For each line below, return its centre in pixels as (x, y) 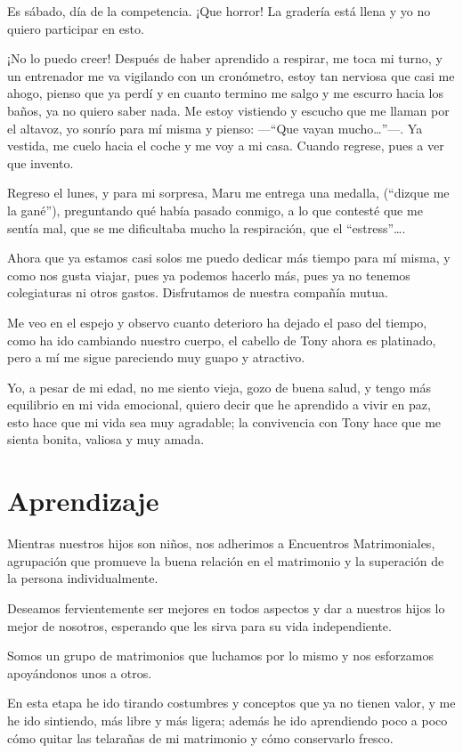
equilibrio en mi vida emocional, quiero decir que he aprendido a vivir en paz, (219, 405)
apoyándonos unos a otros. (80, 672)
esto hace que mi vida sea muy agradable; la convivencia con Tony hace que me (224, 421)
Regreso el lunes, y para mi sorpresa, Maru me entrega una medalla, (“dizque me (228, 193)
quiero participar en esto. (76, 28)
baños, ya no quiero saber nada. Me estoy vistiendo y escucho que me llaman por (228, 110)
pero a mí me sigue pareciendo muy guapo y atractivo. (156, 357)
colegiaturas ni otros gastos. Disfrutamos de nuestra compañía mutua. (198, 292)
